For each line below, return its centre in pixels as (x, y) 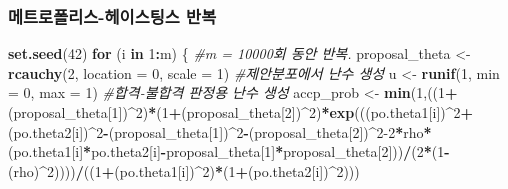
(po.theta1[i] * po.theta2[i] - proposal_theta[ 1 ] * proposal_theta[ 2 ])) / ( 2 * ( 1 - (229, 151)
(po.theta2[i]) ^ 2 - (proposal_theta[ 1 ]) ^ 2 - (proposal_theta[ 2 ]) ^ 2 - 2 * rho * (220, 131)
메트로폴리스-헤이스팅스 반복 (112, 15)
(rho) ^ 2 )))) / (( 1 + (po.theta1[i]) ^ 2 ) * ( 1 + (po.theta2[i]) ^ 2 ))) (184, 170)
